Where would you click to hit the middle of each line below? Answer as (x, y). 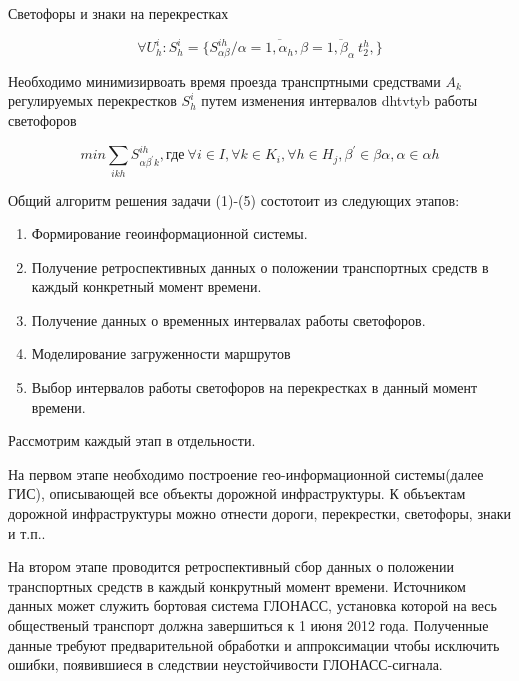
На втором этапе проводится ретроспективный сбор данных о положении (231, 566)
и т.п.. (27, 532)
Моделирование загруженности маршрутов (161, 353)
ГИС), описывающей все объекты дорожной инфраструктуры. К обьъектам (237, 493)
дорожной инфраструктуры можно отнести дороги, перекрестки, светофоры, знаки (259, 513)
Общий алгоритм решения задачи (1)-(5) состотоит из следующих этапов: (234, 199)
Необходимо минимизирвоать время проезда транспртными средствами (224, 80)
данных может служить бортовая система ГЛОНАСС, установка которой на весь (252, 605)
